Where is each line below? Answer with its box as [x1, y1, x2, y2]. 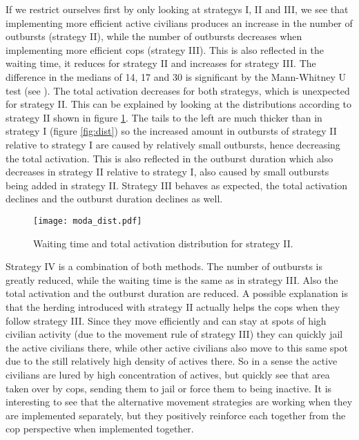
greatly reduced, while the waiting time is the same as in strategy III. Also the [6, 272, 338, 287]
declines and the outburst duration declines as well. [6, 191, 223, 206]
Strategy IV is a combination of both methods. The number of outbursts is [6, 259, 323, 274]
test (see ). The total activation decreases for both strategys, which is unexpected [6, 83, 350, 97]
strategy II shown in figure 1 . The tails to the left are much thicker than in [6, 110, 322, 124]
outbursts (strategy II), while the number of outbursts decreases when [6, 29, 302, 44]
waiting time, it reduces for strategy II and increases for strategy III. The [6, 56, 316, 70]
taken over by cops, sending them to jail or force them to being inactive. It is [6, 381, 332, 395]
